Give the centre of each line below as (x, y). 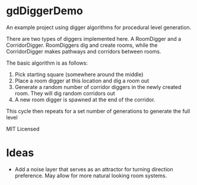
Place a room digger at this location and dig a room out (82, 81)
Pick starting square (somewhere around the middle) (79, 74)
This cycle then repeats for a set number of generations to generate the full (98, 111)
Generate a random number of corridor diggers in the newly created (98, 87)
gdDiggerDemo (45, 11)
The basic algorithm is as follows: (47, 63)
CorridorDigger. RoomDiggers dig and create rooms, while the (82, 45)
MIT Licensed (23, 129)
